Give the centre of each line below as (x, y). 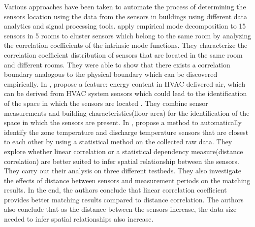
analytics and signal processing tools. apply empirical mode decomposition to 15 (125, 26)
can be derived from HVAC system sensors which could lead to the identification (126, 93)
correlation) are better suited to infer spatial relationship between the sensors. (122, 161)
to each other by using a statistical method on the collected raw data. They (118, 142)
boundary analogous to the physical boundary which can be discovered (111, 74)
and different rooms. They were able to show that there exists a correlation (117, 64)
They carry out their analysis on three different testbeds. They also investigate (123, 171)
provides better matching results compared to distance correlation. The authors (124, 199)
